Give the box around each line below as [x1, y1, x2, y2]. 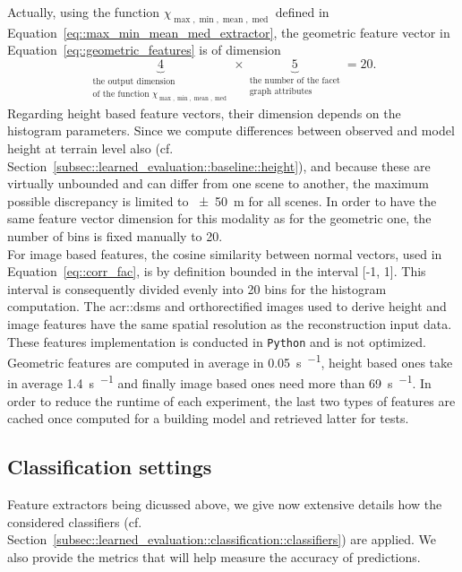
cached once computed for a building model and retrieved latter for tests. [7, 409, 409, 428]
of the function [92, 90, 150, 100]
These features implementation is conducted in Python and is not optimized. [7, 332, 426, 351]
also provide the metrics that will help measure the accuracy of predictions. [7, 547, 421, 566]
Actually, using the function [7, 3, 160, 21]
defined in [275, 3, 329, 21]
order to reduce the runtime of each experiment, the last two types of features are [7, 391, 456, 410]
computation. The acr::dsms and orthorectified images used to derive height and [7, 297, 447, 316]
